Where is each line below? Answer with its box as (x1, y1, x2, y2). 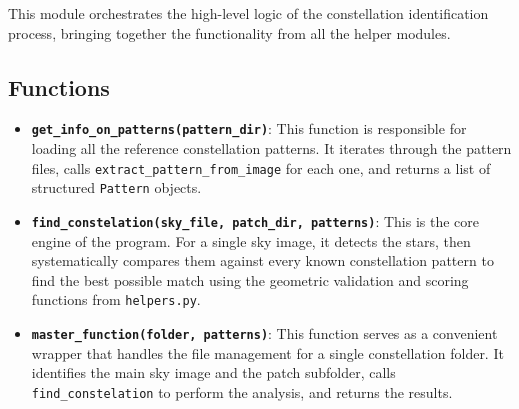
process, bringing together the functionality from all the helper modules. (8, 22, 451, 43)
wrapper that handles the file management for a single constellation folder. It (31, 342, 504, 363)
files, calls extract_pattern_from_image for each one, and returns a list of (31, 157, 491, 178)
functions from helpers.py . (31, 289, 201, 310)
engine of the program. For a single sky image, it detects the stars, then (31, 230, 471, 251)
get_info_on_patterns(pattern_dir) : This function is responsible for (31, 118, 467, 139)
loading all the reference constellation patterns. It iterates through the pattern (31, 138, 512, 159)
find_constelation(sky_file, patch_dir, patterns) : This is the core (31, 210, 480, 231)
